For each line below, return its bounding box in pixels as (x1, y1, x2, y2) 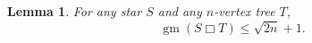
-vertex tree (214, 2, 275, 20)
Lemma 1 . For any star (7, 2, 142, 20)
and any (157, 2, 202, 20)
